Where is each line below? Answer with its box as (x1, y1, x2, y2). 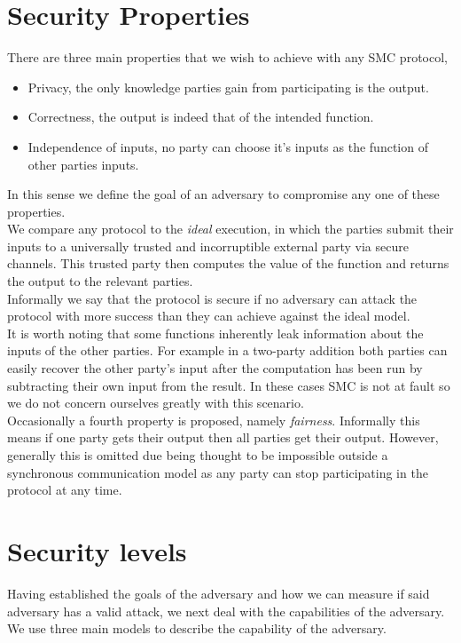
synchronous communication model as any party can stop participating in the (7, 463, 428, 481)
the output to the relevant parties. (7, 272, 193, 290)
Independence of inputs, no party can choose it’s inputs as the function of (27, 137, 428, 155)
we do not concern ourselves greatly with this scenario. (7, 393, 304, 412)
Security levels (7, 532, 187, 568)
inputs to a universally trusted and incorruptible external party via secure (7, 236, 409, 255)
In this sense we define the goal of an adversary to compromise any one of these (7, 185, 440, 203)
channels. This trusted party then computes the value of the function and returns (7, 254, 449, 273)
